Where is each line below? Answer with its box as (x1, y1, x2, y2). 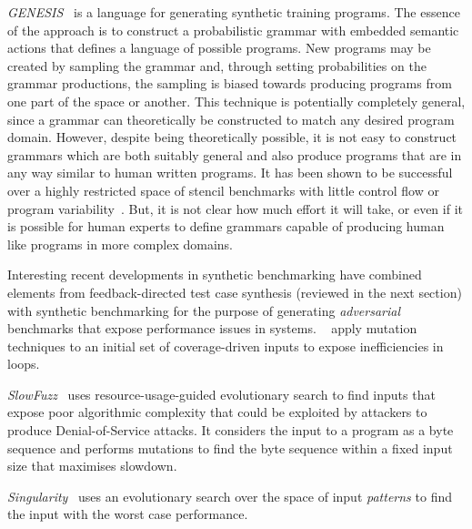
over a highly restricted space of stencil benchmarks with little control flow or (7, 180, 439, 199)
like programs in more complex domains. (7, 234, 233, 253)
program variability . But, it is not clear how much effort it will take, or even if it (7, 198, 463, 218)
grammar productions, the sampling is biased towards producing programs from (7, 74, 452, 93)
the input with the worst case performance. (7, 504, 248, 524)
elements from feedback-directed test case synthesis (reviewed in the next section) (7, 282, 462, 301)
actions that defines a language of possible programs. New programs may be (7, 38, 431, 57)
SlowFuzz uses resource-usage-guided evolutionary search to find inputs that (7, 384, 436, 403)
